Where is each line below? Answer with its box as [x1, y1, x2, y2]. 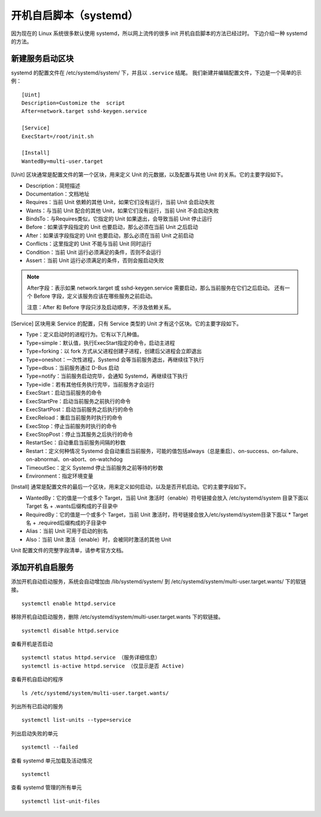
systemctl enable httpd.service [21, 600, 116, 607]
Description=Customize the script [21, 100, 125, 106]
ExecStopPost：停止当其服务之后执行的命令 [26, 431, 133, 438]
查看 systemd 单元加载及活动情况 [11, 757, 92, 764]
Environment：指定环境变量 [26, 473, 93, 480]
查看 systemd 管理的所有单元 [11, 784, 82, 791]
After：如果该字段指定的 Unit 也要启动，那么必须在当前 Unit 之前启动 [26, 232, 194, 239]
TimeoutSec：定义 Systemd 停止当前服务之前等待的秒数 [26, 464, 163, 471]
